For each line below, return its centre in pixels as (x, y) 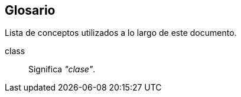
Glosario (30, 10)
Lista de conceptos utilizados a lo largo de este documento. (121, 33)
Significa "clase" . (62, 69)
